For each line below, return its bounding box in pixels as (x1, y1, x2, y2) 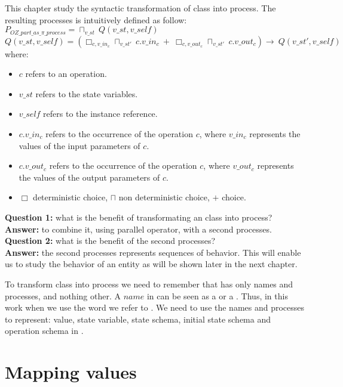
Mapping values (5, 360, 137, 384)
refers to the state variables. (35, 87, 138, 100)
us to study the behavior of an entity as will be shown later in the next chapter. (5, 258, 298, 270)
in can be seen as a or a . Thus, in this (146, 289, 288, 302)
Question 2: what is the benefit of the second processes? (5, 234, 216, 247)
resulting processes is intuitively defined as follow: (5, 13, 187, 26)
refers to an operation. (25, 67, 107, 80)
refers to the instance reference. (43, 107, 158, 120)
